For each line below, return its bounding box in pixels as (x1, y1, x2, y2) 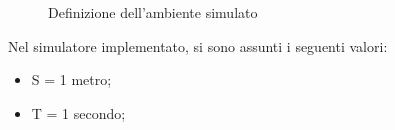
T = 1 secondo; (31, 102, 126, 123)
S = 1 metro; (31, 69, 112, 90)
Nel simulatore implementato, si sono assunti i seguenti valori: (8, 35, 388, 56)
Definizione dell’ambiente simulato (48, 2, 258, 22)
